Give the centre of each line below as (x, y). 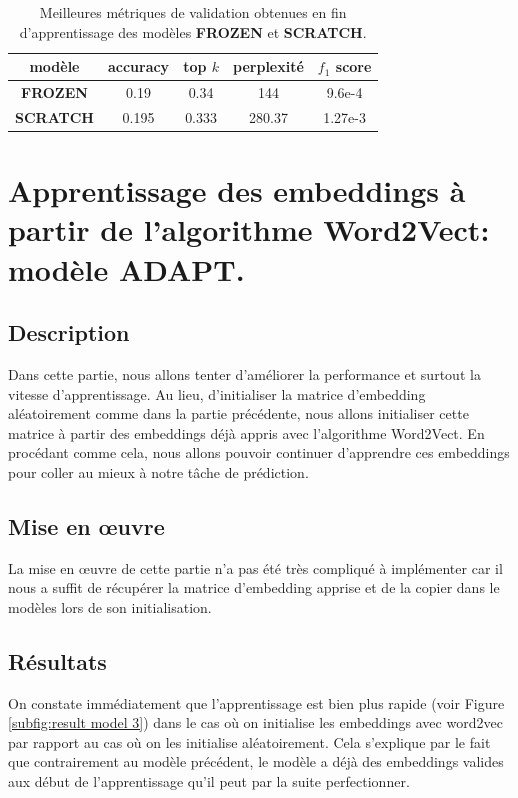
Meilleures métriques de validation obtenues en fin (193, 12)
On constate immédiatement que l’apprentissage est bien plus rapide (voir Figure (256, 702)
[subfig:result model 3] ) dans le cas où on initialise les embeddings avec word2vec (255, 722)
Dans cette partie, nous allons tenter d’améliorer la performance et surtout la (244, 373)
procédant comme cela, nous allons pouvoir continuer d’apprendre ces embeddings (259, 452)
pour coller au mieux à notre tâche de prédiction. (158, 471)
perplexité (268, 66)
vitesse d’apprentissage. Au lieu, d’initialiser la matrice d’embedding (217, 393)
